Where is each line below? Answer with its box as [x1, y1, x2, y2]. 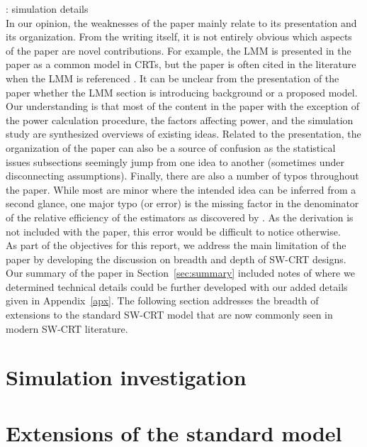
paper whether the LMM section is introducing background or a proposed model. [6, 84, 358, 99]
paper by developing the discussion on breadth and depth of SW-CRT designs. [6, 251, 346, 266]
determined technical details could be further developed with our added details [6, 279, 348, 294]
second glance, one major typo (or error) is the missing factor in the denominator [6, 196, 359, 211]
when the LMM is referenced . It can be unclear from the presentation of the [6, 70, 339, 85]
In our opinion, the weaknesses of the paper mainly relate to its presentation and [6, 15, 357, 30]
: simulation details [6, 1, 89, 16]
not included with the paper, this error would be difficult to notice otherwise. [6, 223, 341, 238]
